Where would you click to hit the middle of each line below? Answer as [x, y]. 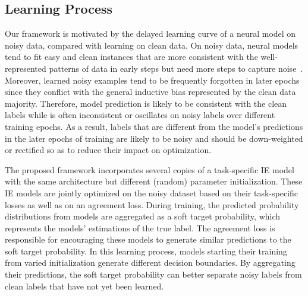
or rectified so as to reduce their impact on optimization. [108, 150]
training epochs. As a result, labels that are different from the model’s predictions [154, 126]
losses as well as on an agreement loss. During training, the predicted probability [152, 204]
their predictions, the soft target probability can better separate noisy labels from [153, 274]
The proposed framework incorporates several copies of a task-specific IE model [150, 169]
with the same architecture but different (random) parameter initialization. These [154, 181]
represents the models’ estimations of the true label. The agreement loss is [140, 227]
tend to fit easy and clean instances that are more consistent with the [131, 57]
